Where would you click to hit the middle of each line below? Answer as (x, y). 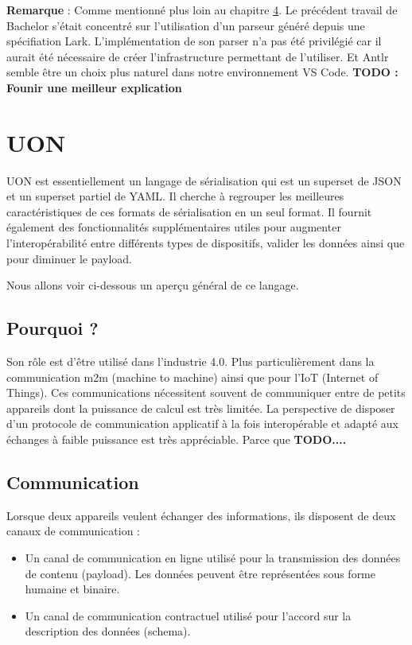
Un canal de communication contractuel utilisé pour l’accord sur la (188, 615)
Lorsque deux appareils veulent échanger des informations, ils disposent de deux (201, 515)
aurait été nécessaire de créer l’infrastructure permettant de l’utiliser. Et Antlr (198, 56)
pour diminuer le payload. (70, 258)
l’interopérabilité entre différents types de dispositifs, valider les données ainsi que (206, 243)
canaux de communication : (73, 531)
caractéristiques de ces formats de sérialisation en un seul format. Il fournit (189, 211)
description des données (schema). (108, 631)
